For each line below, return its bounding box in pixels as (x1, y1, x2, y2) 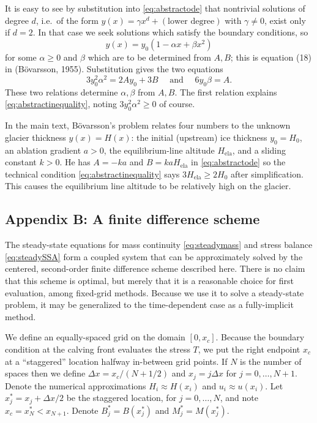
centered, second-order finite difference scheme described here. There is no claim (5, 262, 305, 275)
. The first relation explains (174, 85, 277, 98)
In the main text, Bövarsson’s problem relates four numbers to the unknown (5, 119, 291, 132)
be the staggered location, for (66, 391, 177, 404)
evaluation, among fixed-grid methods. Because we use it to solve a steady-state (5, 286, 304, 299)
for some (5, 50, 37, 63)
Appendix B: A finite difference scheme (5, 209, 260, 228)
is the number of (240, 354, 302, 367)
